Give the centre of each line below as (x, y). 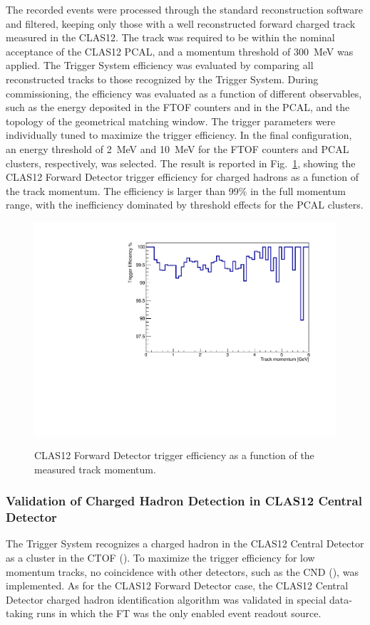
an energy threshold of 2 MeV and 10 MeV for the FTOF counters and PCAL (178, 148)
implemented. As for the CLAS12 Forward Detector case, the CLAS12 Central (177, 585)
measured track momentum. (95, 469)
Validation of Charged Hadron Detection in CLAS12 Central (184, 501)
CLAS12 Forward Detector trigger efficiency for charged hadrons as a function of (182, 177)
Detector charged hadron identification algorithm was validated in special (166, 599)
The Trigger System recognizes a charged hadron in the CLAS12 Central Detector (185, 543)
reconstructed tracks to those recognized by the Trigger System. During (162, 79)
